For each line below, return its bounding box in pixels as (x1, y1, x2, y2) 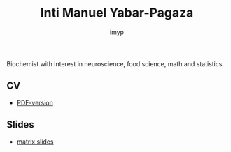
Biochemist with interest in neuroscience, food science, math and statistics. (6, 59, 225, 68)
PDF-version (16, 98, 54, 107)
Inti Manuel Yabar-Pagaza (40, 5, 194, 21)
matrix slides (16, 137, 54, 146)
